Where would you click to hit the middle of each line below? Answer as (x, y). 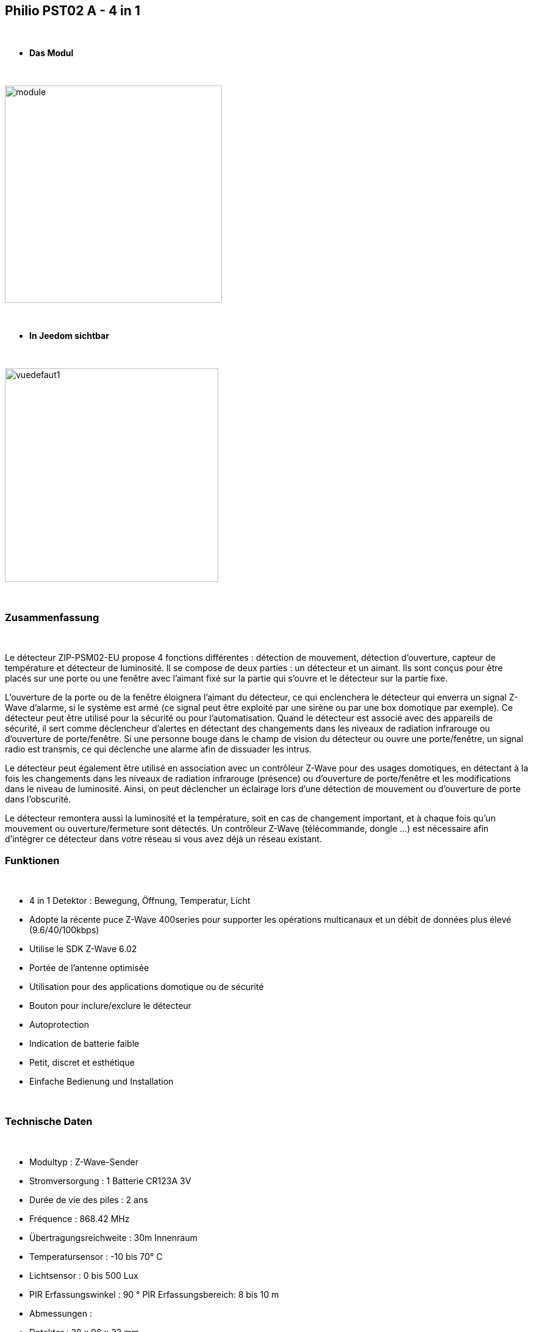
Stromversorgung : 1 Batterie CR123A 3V (110, 1181)
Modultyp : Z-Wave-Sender (84, 1162)
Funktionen (32, 860)
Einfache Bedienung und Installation (102, 1081)
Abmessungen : (61, 1313)
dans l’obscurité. (38, 799)
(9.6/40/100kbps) (64, 930)
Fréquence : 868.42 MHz (80, 1218)
